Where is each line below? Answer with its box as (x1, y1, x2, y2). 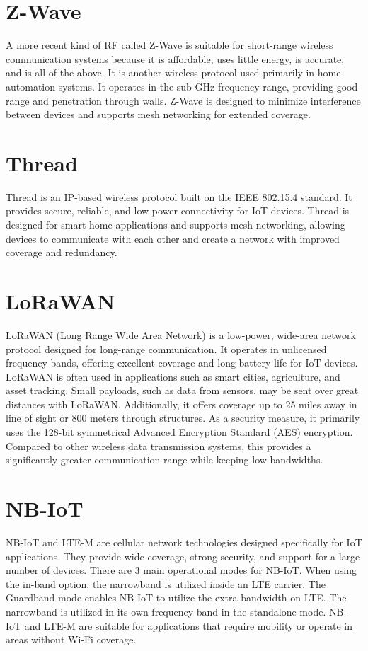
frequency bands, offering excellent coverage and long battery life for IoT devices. (6, 355, 358, 370)
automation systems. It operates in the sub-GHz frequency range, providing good (6, 79, 358, 93)
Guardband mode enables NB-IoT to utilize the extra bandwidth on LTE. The (6, 590, 347, 605)
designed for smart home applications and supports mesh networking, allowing (6, 217, 345, 231)
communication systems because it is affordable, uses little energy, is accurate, (6, 51, 345, 66)
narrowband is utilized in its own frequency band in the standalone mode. (6, 604, 326, 618)
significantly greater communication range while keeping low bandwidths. (6, 452, 323, 467)
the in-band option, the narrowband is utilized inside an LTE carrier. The (6, 576, 326, 591)
